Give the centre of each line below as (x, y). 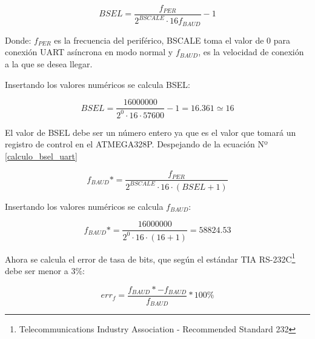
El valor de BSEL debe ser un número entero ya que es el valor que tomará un (151, 132)
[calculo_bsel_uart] (41, 156)
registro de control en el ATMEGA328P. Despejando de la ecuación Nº (136, 144)
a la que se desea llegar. (49, 64)
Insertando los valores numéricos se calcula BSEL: (98, 84)
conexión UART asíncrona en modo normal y (89, 52)
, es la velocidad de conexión (251, 52)
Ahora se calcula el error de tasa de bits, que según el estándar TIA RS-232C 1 (150, 258)
